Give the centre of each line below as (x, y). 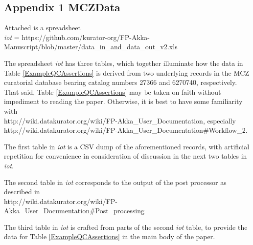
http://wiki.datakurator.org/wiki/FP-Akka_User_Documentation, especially (120, 120)
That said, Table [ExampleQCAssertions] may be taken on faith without (113, 92)
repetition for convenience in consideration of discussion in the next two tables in (126, 156)
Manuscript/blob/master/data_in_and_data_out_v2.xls (91, 47)
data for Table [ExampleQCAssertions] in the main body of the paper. (110, 236)
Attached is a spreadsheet (42, 28)
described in (22, 192)
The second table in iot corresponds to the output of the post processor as (115, 182)
